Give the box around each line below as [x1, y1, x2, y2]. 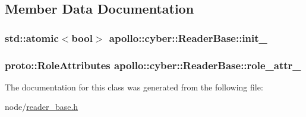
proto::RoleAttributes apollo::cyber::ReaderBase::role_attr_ [5, 57, 301, 72]
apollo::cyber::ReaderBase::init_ [109, 30, 267, 45]
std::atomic [5, 30, 59, 45]
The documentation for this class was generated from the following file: [5, 80, 263, 93]
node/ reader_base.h [5, 100, 78, 113]
